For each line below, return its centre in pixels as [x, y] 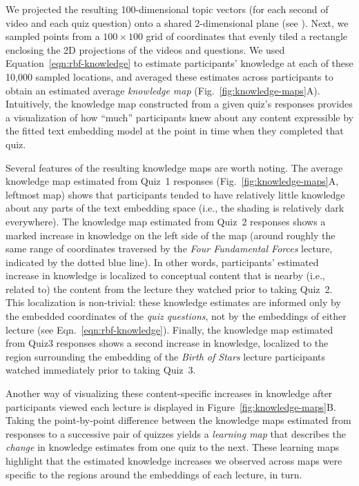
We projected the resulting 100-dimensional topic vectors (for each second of [167, 9]
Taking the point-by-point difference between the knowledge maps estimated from [178, 420]
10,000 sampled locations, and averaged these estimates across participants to [169, 76]
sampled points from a [53, 36]
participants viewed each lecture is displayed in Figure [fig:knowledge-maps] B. [171, 406]
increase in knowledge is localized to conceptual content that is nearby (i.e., [165, 275]
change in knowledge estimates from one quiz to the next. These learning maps [173, 447]
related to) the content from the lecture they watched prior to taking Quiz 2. [169, 288]
